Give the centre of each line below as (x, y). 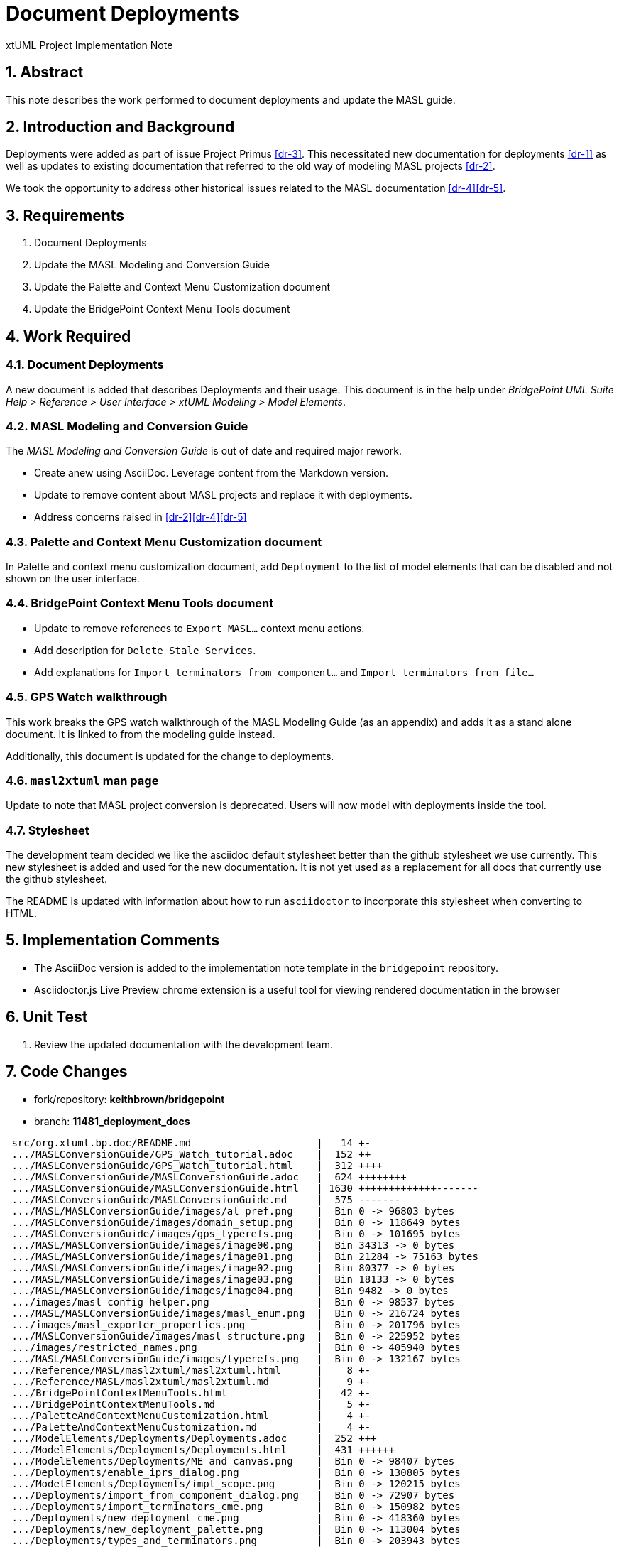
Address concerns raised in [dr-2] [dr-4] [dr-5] (141, 517)
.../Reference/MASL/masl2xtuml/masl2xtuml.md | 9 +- (191, 1381)
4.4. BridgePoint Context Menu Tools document (140, 603)
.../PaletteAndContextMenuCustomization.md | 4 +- (191, 1427)
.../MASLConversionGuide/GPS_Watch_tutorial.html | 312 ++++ (197, 1165)
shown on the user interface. (73, 579)
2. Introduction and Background (120, 127)
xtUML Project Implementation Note (89, 45)
